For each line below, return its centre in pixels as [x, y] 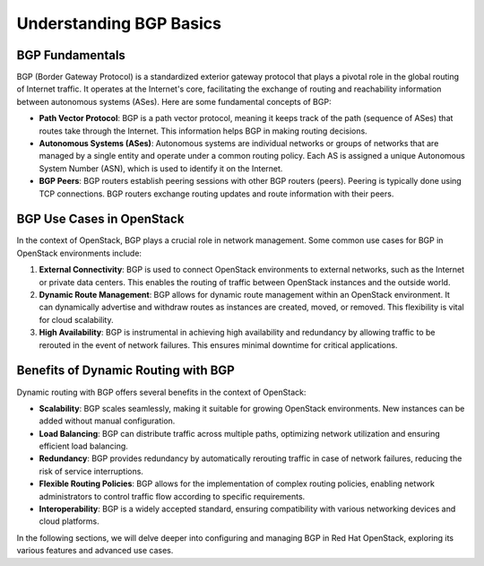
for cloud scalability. [76, 319]
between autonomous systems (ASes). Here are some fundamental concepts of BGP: [174, 101]
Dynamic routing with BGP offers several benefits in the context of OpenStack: [161, 392]
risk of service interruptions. [91, 471]
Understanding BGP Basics [119, 23]
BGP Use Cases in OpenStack [100, 219]
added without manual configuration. [107, 421]
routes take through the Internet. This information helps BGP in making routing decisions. [203, 131]
